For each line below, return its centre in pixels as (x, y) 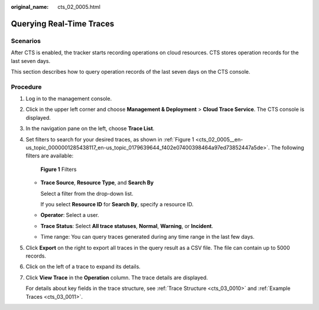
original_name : (30, 7)
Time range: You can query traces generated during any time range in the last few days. (148, 237)
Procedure (26, 87)
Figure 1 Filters (58, 169)
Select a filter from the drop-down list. (87, 193)
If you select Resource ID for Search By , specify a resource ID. (117, 204)
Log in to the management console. (69, 99)
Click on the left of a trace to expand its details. (83, 267)
